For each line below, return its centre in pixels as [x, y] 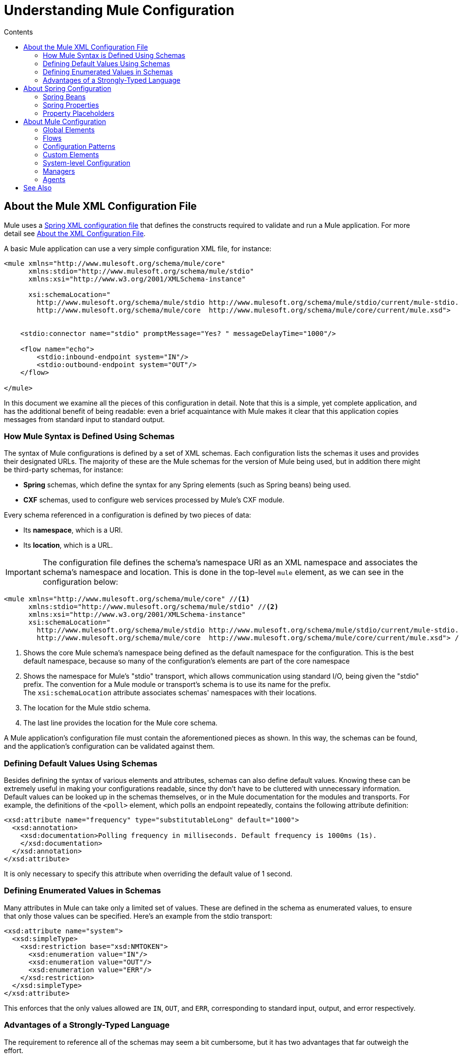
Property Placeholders [79, 113]
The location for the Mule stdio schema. [87, 708]
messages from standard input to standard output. [84, 419]
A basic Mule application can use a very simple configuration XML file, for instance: [138, 248]
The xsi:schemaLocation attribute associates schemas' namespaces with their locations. [170, 693]
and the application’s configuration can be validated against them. [109, 746]
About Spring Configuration [67, 88]
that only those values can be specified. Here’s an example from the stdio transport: [138, 916]
